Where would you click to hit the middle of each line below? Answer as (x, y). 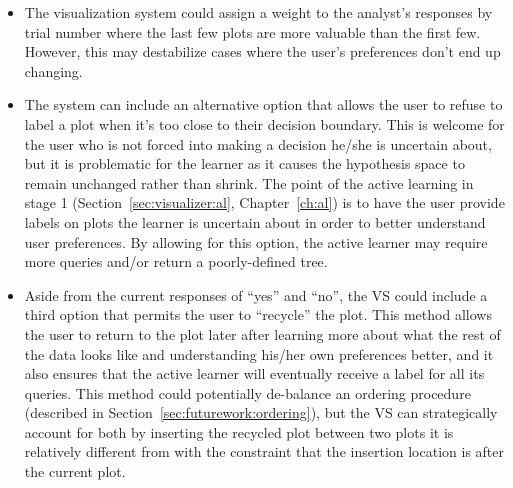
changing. (53, 70)
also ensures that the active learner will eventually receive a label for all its (254, 373)
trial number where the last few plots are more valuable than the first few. (252, 31)
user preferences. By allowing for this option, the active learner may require (256, 241)
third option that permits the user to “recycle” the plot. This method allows (258, 314)
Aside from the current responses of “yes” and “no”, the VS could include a (256, 294)
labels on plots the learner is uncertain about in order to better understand (255, 221)
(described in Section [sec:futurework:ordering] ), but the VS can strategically (261, 412)
